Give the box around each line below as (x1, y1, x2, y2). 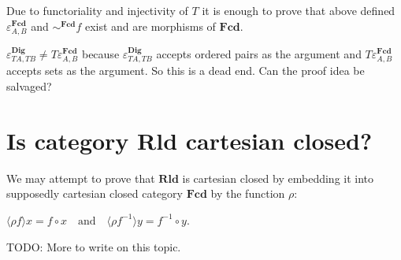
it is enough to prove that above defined (202, 2, 395, 18)
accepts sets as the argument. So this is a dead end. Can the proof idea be (6, 62, 365, 79)
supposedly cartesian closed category (6, 185, 183, 202)
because (81, 46, 120, 62)
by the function (210, 185, 285, 202)
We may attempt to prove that (6, 169, 155, 186)
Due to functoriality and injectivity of (6, 2, 188, 18)
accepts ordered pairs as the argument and (156, 46, 362, 62)
